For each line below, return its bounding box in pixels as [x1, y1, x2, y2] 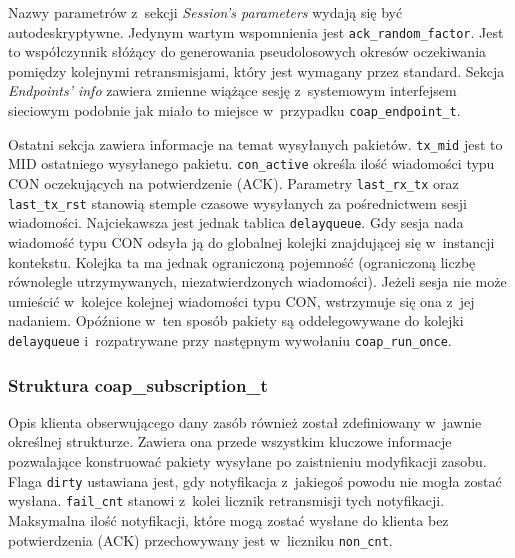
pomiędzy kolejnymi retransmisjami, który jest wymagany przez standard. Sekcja [8, 60, 505, 81]
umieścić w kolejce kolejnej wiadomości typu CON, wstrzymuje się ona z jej [8, 290, 475, 311]
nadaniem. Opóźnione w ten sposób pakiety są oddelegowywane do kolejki [8, 310, 464, 331]
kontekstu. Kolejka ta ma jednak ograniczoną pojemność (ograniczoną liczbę [8, 251, 476, 272]
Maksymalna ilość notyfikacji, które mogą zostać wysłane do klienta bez [8, 509, 449, 530]
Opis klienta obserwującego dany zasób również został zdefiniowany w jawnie [8, 411, 482, 432]
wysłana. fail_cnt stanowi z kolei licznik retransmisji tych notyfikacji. [8, 490, 445, 511]
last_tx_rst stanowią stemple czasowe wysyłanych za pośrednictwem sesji [8, 192, 467, 213]
